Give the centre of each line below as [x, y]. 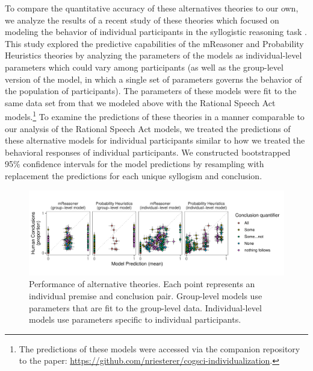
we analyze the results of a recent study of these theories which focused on [142, 20]
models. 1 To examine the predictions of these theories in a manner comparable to [155, 116]
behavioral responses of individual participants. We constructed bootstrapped [148, 152]
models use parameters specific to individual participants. [135, 319]
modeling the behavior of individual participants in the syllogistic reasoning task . [156, 32]
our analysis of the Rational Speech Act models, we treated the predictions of [148, 128]
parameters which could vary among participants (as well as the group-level [144, 67]
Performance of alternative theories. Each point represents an [142, 284]
